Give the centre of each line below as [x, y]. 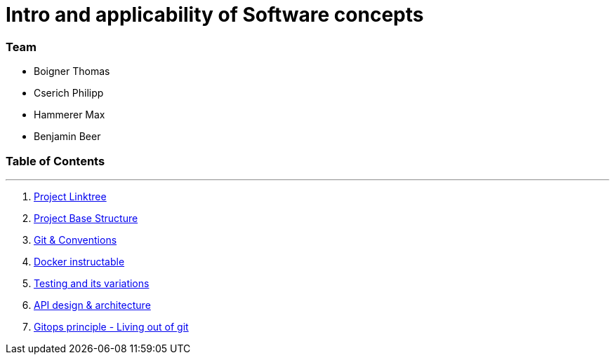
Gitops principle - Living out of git [111, 326]
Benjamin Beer [67, 137]
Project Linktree [70, 196]
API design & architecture [92, 305]
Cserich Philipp [69, 93]
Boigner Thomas [72, 71]
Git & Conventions [75, 240]
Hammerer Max [70, 115]
